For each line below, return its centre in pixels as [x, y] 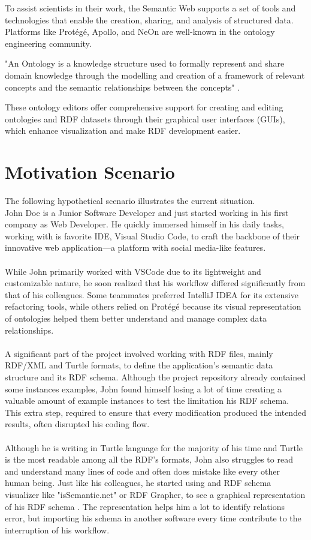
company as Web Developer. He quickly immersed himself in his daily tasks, [144, 224]
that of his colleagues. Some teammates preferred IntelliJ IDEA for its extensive [152, 294]
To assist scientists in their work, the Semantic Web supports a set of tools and [150, 8]
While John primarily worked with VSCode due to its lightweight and [133, 271]
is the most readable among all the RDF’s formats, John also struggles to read [149, 459]
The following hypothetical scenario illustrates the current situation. [130, 201]
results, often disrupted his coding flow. [77, 424]
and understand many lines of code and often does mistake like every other [142, 471]
